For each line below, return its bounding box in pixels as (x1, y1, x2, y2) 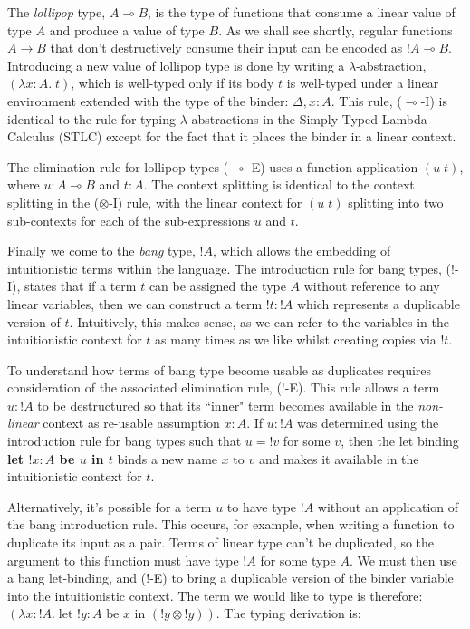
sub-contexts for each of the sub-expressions (7, 210, 251, 229)
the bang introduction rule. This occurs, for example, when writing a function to (7, 515, 455, 534)
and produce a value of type (49, 20, 205, 39)
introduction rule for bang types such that (7, 431, 242, 450)
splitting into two (348, 192, 444, 211)
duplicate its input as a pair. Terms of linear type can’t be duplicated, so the (7, 533, 435, 552)
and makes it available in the (258, 449, 419, 468)
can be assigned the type (149, 276, 286, 295)
